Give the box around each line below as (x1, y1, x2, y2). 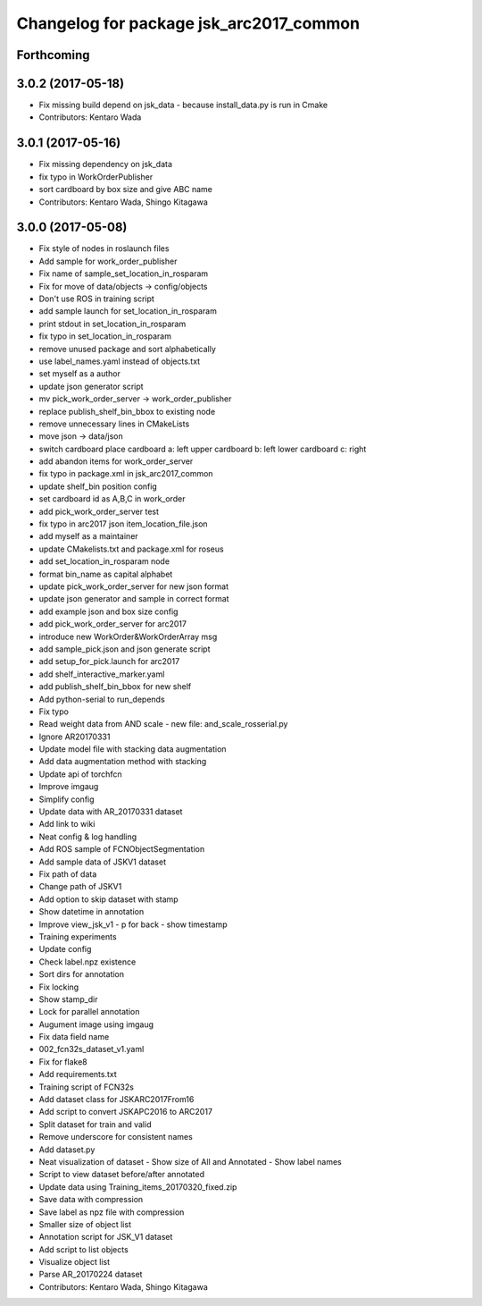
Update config (38, 944, 92, 955)
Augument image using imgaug (38, 1019, 154, 1030)
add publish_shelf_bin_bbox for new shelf (38, 681, 192, 692)
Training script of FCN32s (38, 1082, 134, 1092)
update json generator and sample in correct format (38, 594, 229, 604)
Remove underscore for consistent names (38, 1132, 194, 1142)
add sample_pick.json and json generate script (38, 644, 211, 654)
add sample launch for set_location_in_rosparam (38, 306, 218, 316)
